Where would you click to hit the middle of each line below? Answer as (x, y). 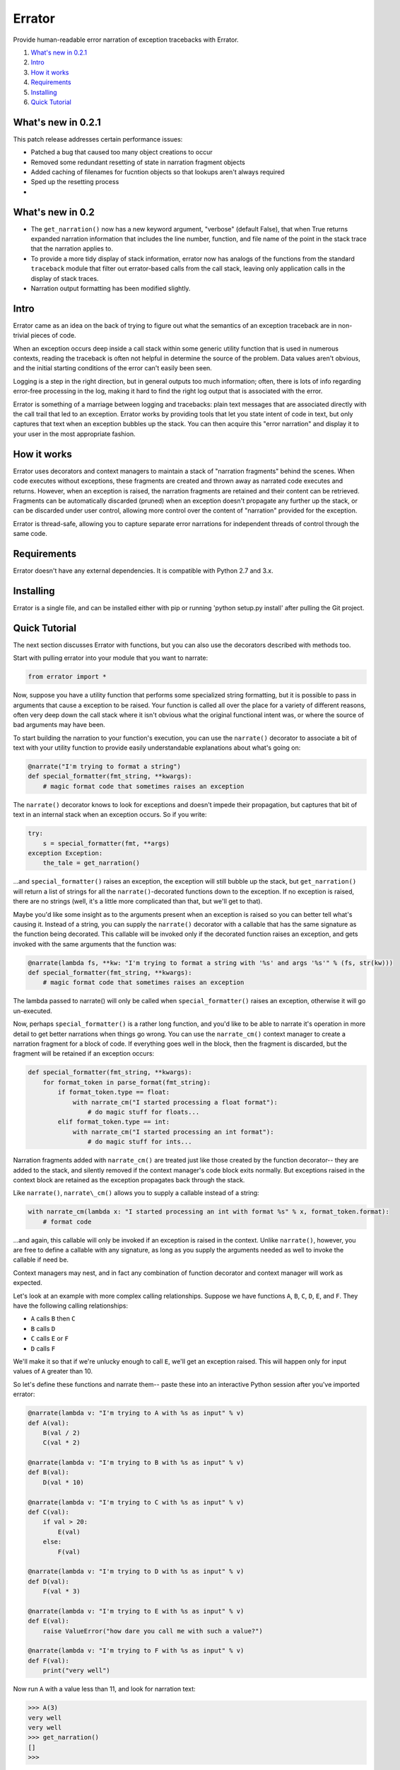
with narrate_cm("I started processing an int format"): (173, 1132)
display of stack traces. (65, 278)
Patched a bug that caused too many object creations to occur (122, 152)
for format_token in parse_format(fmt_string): (127, 1082)
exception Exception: (65, 853)
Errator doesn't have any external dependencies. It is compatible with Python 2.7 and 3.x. (143, 571)
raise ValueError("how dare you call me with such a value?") (153, 1631)
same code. (30, 534)
